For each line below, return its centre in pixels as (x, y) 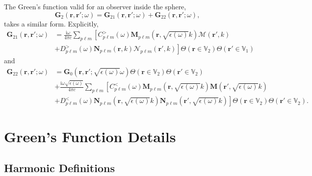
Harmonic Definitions (59, 168)
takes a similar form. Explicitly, (51, 23)
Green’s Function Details (90, 137)
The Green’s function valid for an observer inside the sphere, (95, 6)
